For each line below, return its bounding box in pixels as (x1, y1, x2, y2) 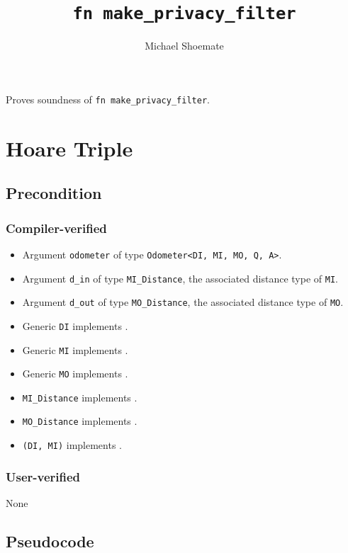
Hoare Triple (6, 133, 133, 162)
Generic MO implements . (22, 366, 128, 381)
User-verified (6, 467, 81, 485)
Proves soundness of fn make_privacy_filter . (6, 91, 210, 106)
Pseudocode (6, 530, 94, 552)
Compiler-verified (6, 219, 107, 236)
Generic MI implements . (22, 342, 128, 357)
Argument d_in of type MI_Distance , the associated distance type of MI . (22, 270, 338, 285)
